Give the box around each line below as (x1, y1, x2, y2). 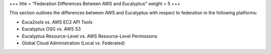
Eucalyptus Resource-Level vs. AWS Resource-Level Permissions (22, 33, 158, 39)
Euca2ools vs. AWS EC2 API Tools (22, 19, 93, 25)
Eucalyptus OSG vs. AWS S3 (22, 26, 81, 32)
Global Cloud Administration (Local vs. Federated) (22, 40, 125, 46)
